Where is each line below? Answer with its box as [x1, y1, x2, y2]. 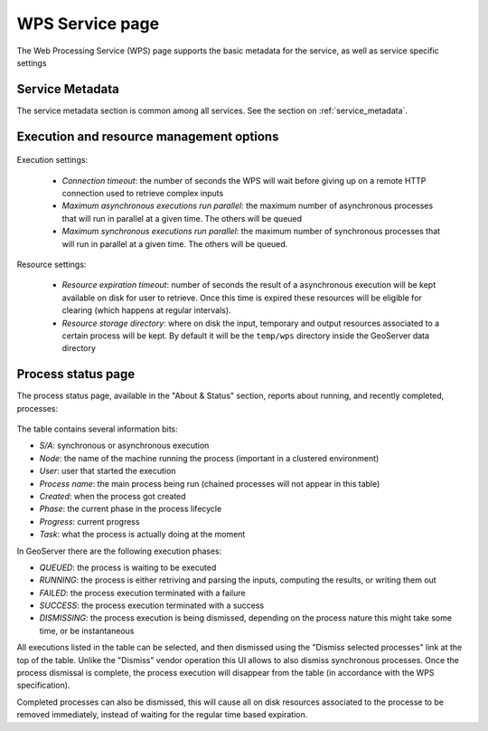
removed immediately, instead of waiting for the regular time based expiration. [16, 709, 308, 720]
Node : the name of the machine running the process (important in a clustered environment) [39, 452, 380, 463]
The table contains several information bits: [16, 423, 178, 434]
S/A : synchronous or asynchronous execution [39, 440, 210, 451]
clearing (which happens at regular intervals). [61, 305, 231, 316]
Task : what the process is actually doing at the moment [39, 529, 246, 540]
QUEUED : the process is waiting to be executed [39, 562, 217, 573]
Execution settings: [16, 155, 89, 166]
